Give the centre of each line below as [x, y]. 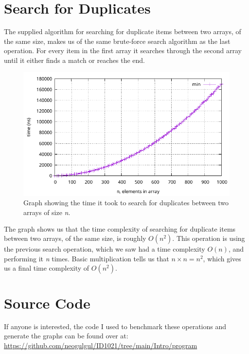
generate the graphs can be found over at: [66, 336]
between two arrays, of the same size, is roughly [75, 238]
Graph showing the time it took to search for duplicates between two [126, 203]
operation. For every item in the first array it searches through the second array [123, 50]
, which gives [222, 258]
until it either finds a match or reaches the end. [74, 60]
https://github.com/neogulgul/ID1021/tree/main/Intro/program [101, 345]
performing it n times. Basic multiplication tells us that [87, 258]
